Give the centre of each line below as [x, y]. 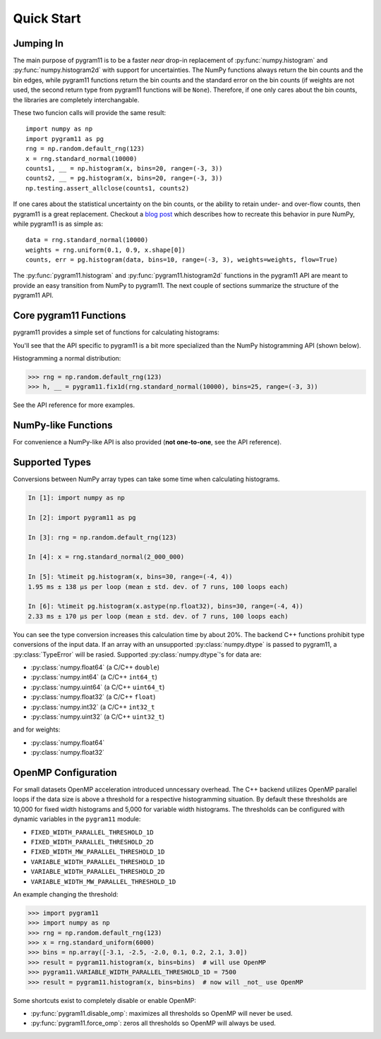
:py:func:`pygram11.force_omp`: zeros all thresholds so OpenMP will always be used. [153, 1023]
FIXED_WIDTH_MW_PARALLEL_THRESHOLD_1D [98, 852]
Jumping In [38, 43]
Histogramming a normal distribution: [67, 358]
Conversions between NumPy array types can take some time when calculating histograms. [146, 479]
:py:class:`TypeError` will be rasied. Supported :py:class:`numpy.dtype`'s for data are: [137, 654]
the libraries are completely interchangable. [76, 99]
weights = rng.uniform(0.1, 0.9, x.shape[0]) [106, 250]
